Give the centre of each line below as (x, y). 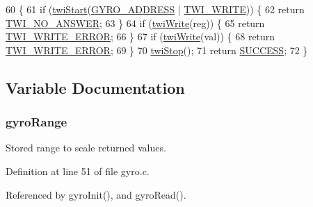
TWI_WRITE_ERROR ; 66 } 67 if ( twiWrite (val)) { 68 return (141, 36)
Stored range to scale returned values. (86, 148)
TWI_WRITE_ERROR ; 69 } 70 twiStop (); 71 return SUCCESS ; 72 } (157, 50)
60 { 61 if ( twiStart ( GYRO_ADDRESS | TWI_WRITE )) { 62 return (155, 9)
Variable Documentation (95, 87)
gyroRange (37, 122)
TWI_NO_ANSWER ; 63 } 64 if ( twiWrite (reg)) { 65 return (135, 23)
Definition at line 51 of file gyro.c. (78, 171)
